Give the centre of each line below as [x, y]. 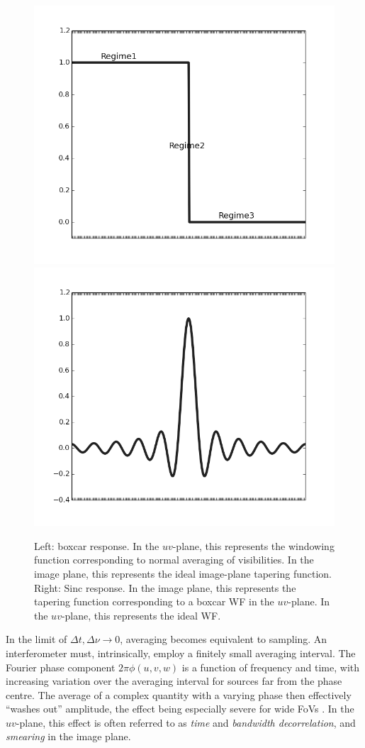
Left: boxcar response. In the [97, 545]
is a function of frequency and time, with [271, 667]
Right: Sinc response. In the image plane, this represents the [165, 587]
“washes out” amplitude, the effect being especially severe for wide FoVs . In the [180, 709]
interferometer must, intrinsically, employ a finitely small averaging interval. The [181, 653]
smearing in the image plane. [68, 736]
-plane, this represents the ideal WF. [141, 615]
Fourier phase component [61, 667]
